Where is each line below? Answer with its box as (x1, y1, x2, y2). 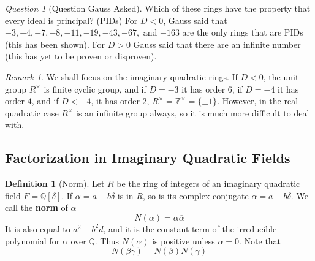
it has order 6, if (181, 82, 243, 95)
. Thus (94, 234, 120, 247)
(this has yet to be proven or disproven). (5, 50, 157, 62)
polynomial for (5, 234, 60, 247)
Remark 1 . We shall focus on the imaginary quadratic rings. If (5, 70, 238, 83)
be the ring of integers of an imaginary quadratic (116, 177, 300, 190)
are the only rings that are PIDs (182, 26, 303, 39)
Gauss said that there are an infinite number (133, 37, 301, 50)
